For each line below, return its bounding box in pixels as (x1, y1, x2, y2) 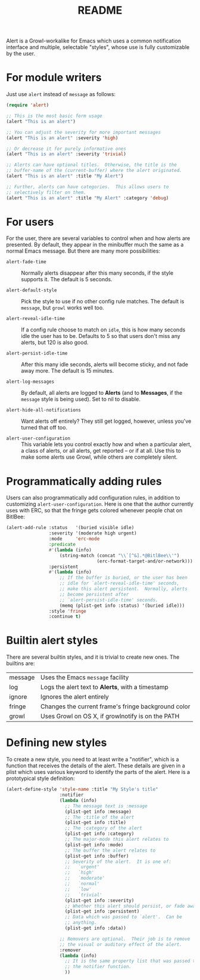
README (77, 4, 123, 17)
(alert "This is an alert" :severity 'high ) (6, 135, 118, 141)
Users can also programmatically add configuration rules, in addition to (6, 494, 180, 502)
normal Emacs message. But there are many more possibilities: (6, 247, 161, 254)
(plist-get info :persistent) (64, 908, 140, 914)
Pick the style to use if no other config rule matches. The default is (21, 298, 185, 305)
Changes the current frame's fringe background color (40, 702, 190, 711)
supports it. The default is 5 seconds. (21, 276, 112, 283)
